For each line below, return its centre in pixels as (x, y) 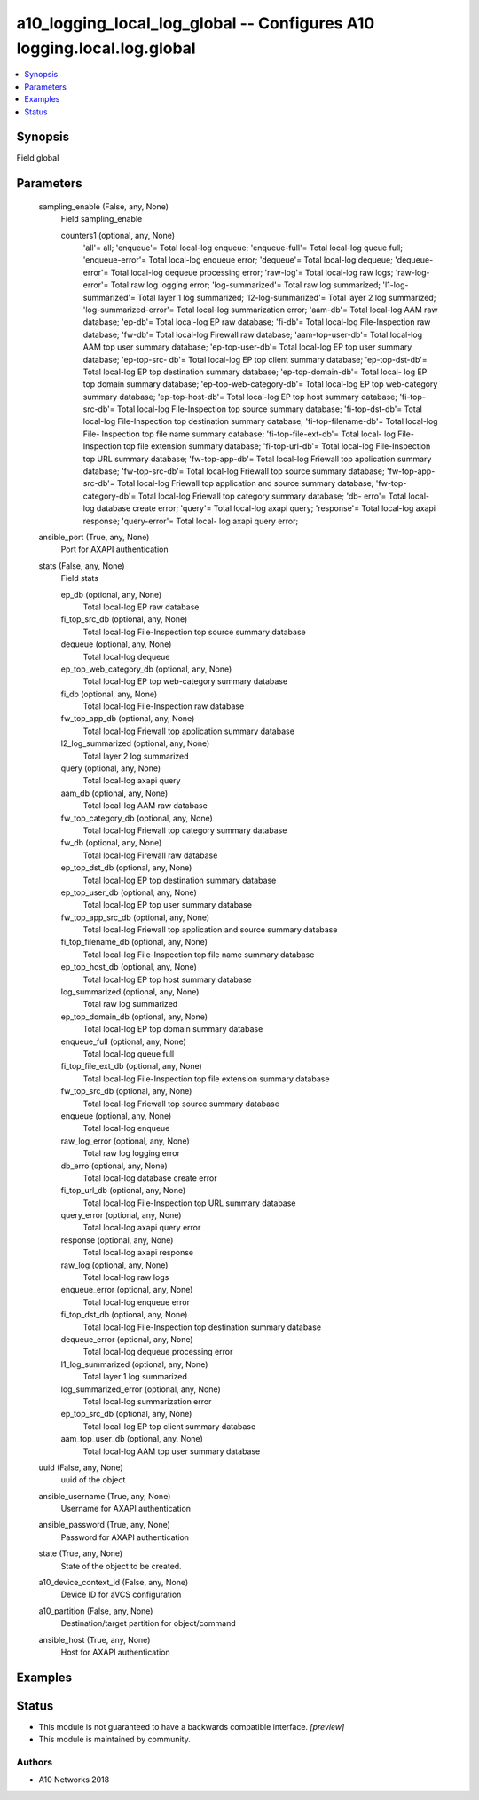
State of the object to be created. (121, 1566)
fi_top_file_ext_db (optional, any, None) (132, 1066)
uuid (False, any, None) (81, 1467)
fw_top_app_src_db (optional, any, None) (135, 917)
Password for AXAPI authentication (125, 1537)
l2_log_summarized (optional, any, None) (135, 743)
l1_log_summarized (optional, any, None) (134, 1364)
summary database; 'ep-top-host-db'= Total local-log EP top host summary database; (240, 397)
